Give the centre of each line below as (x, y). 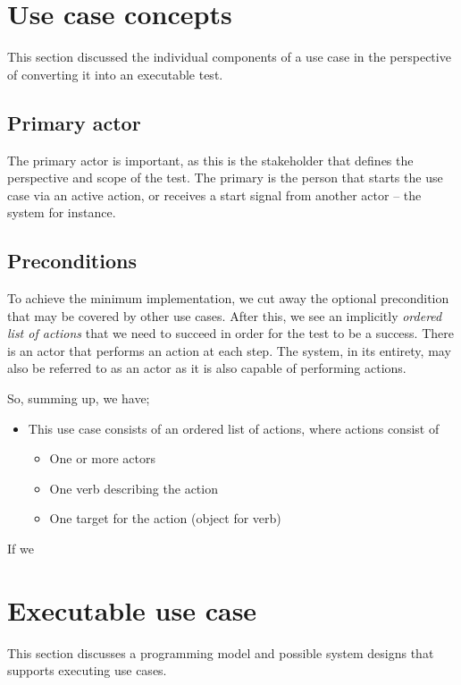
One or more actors (102, 458)
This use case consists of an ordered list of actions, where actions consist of (234, 428)
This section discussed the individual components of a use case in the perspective (229, 57)
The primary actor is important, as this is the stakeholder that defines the (210, 160)
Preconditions (72, 261)
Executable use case (132, 609)
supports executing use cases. (87, 670)
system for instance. (62, 212)
